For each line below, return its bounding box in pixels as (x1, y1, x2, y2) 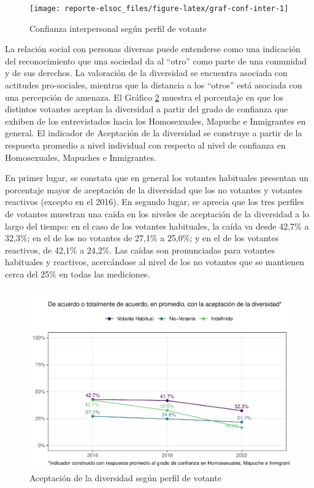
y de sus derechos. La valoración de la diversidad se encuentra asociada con (5, 66, 288, 79)
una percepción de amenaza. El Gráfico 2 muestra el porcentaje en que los (5, 90, 284, 103)
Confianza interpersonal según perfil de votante (29, 21, 207, 34)
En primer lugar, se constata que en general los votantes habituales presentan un (5, 171, 309, 184)
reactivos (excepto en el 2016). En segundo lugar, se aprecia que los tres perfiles (5, 195, 305, 208)
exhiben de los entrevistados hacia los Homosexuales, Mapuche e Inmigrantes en (5, 114, 306, 127)
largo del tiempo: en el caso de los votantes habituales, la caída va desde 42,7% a (5, 219, 309, 232)
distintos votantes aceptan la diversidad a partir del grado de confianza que (5, 103, 288, 115)
